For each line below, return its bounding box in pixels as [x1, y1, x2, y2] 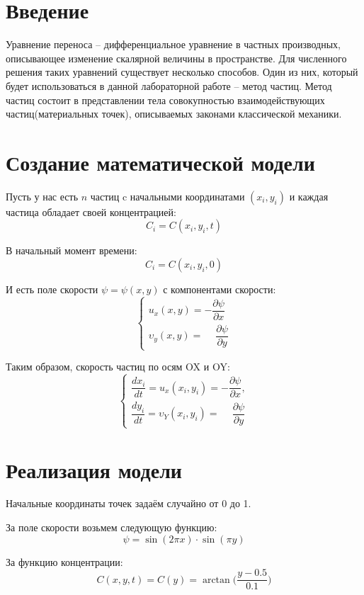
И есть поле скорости [6, 282, 98, 296]
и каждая [289, 188, 329, 203]
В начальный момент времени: [6, 243, 137, 258]
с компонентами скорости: [163, 282, 276, 296]
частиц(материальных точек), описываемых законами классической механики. [6, 106, 342, 121]
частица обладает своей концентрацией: [6, 204, 176, 219]
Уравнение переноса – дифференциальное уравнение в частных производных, [6, 37, 341, 52]
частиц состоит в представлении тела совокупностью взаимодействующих [6, 92, 325, 107]
